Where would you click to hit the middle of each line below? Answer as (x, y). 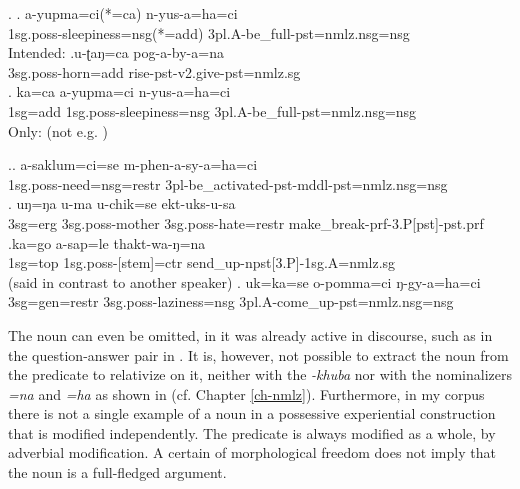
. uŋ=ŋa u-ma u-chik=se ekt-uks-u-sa (122, 203)
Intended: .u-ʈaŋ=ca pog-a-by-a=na (116, 52)
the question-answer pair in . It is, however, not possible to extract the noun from (258, 354)
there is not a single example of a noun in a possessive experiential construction (252, 413)
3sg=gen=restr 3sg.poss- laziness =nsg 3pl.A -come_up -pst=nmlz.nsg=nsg (231, 301)
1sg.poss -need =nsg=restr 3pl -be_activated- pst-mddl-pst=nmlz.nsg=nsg (228, 183)
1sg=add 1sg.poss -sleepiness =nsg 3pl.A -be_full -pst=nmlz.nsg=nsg (212, 110)
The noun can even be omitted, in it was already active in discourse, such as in (250, 334)
